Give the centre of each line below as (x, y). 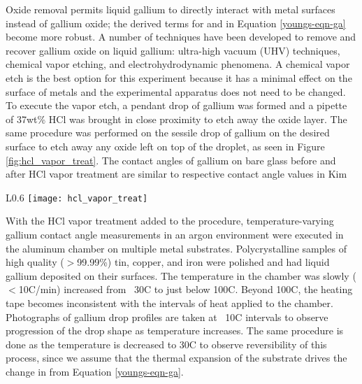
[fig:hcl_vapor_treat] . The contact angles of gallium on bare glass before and (171, 160)
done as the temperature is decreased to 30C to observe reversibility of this (166, 344)
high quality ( (35, 262)
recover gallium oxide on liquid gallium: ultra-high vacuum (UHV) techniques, (173, 50)
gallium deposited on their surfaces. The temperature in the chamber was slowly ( (181, 275)
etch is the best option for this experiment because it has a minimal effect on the (179, 77)
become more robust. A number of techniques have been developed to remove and (181, 37)
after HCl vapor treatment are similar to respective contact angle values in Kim (176, 174)
